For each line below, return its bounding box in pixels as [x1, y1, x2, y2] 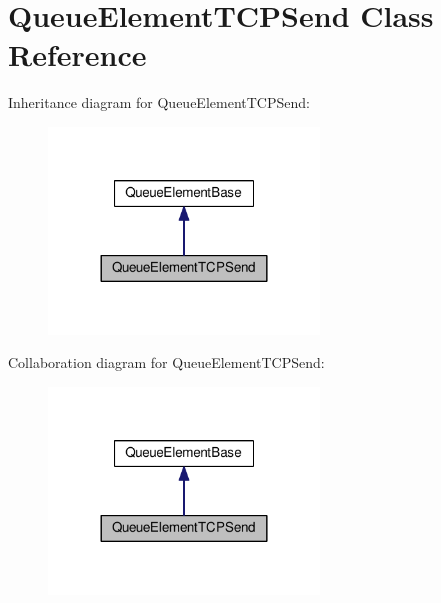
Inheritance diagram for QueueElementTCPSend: [8, 92, 310, 113]
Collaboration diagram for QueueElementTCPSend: [8, 352, 325, 373]
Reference [8, 34, 147, 75]
